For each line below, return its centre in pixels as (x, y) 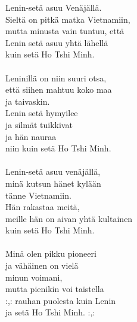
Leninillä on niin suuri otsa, (56, 78)
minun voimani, (34, 277)
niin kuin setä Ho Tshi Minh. (58, 148)
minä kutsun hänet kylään (53, 183)
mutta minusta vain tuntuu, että (65, 31)
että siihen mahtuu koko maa (59, 89)
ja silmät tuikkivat (39, 124)
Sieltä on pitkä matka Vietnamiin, (68, 19)
